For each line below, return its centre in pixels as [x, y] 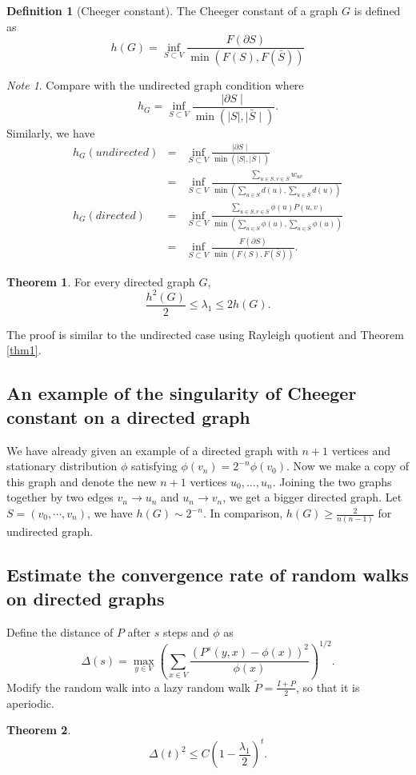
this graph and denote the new [82, 481]
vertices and [361, 450]
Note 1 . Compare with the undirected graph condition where [155, 85]
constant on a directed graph [128, 416]
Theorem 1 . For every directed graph [101, 281]
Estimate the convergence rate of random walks [208, 575]
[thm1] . [24, 350]
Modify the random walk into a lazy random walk [128, 687]
